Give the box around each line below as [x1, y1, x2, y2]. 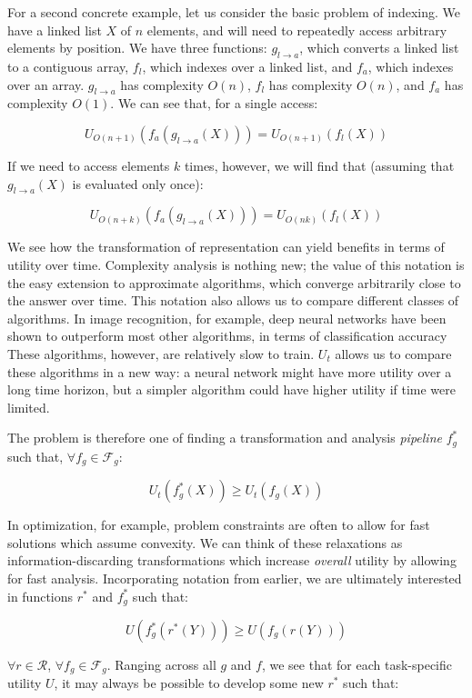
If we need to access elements [7, 155, 170, 174]
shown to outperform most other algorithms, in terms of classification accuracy [7, 326, 447, 345]
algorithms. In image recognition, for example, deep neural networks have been [7, 308, 447, 327]
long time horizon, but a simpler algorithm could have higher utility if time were [7, 380, 457, 399]
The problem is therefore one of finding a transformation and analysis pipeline [7, 428, 442, 447]
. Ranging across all [106, 655, 216, 674]
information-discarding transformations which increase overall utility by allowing [7, 551, 457, 570]
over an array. [7, 75, 85, 94]
